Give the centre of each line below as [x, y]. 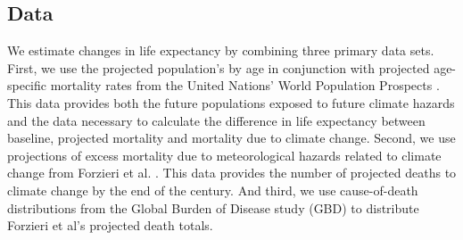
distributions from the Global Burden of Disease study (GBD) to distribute [213, 207]
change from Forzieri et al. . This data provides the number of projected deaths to [232, 173]
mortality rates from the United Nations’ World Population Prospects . [245, 85]
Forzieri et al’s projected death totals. [110, 225]
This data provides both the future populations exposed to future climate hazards [231, 102]
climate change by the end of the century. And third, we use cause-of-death [213, 190]
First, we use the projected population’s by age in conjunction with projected [219, 67]
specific [27, 85]
